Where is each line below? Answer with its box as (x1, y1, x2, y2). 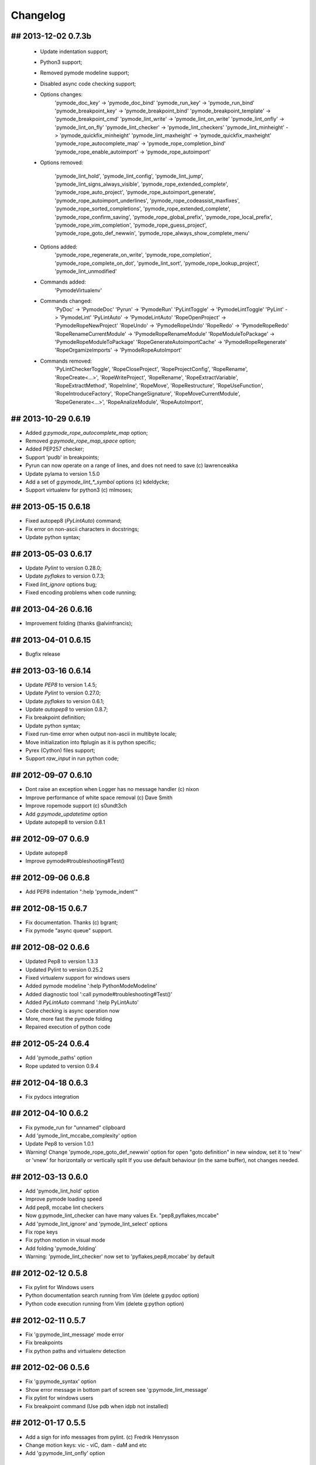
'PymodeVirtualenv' (54, 287, 102, 294)
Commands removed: (40, 357, 92, 364)
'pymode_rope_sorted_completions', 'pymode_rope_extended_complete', (54, 205, 231, 212)
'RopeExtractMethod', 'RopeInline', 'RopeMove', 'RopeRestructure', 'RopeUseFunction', (54, 382, 263, 389)
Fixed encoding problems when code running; (25, 589, 137, 596)
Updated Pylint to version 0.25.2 (25, 966, 104, 973)
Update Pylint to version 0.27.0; (25, 689, 101, 697)
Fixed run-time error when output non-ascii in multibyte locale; (25, 730, 177, 738)
